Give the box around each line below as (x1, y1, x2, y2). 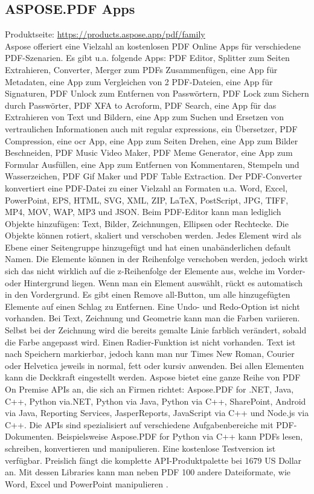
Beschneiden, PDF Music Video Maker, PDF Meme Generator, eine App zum (5, 146, 293, 159)
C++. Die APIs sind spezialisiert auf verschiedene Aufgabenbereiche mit (5, 418, 274, 431)
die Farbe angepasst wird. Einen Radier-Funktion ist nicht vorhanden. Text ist (5, 335, 296, 348)
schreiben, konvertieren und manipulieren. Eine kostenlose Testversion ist (5, 441, 276, 454)
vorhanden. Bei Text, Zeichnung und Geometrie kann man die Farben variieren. (5, 312, 300, 324)
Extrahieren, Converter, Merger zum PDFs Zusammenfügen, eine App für (5, 63, 278, 75)
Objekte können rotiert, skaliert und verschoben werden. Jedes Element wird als (5, 229, 301, 242)
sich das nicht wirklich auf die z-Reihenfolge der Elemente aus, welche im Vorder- (5, 265, 306, 277)
